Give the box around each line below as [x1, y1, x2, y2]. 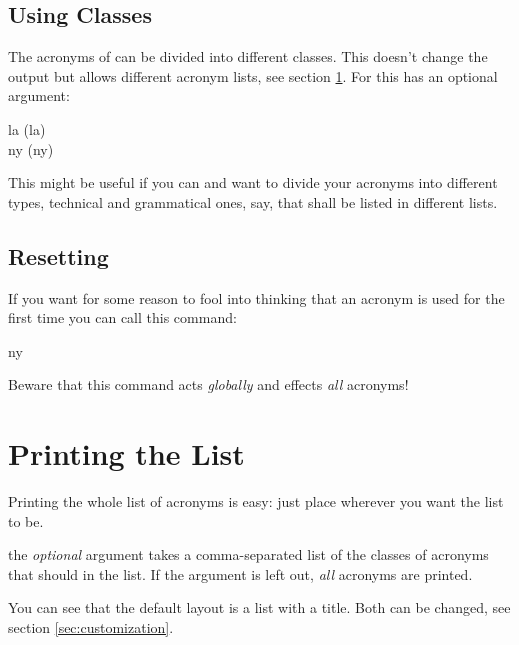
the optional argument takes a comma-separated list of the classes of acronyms [8, 544, 489, 565]
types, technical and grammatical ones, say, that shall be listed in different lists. [8, 191, 498, 212]
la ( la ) [8, 118, 46, 139]
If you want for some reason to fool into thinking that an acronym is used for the [8, 287, 505, 308]
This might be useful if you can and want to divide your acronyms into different [8, 172, 498, 193]
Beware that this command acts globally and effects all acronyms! [8, 374, 409, 395]
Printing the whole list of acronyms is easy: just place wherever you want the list [8, 491, 504, 512]
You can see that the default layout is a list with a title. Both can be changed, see [8, 597, 511, 618]
